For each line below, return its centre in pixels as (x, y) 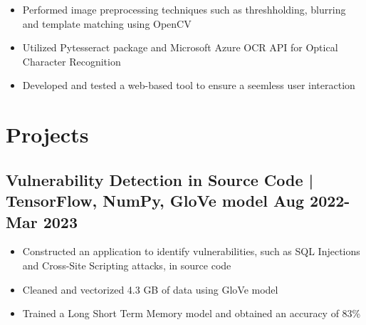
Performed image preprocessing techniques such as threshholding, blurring (184, 9)
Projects (47, 134)
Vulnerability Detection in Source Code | (160, 179)
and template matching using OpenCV (107, 23)
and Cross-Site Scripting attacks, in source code (127, 265)
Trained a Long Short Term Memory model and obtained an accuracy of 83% (192, 313)
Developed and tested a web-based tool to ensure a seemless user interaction (189, 85)
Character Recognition (72, 61)
